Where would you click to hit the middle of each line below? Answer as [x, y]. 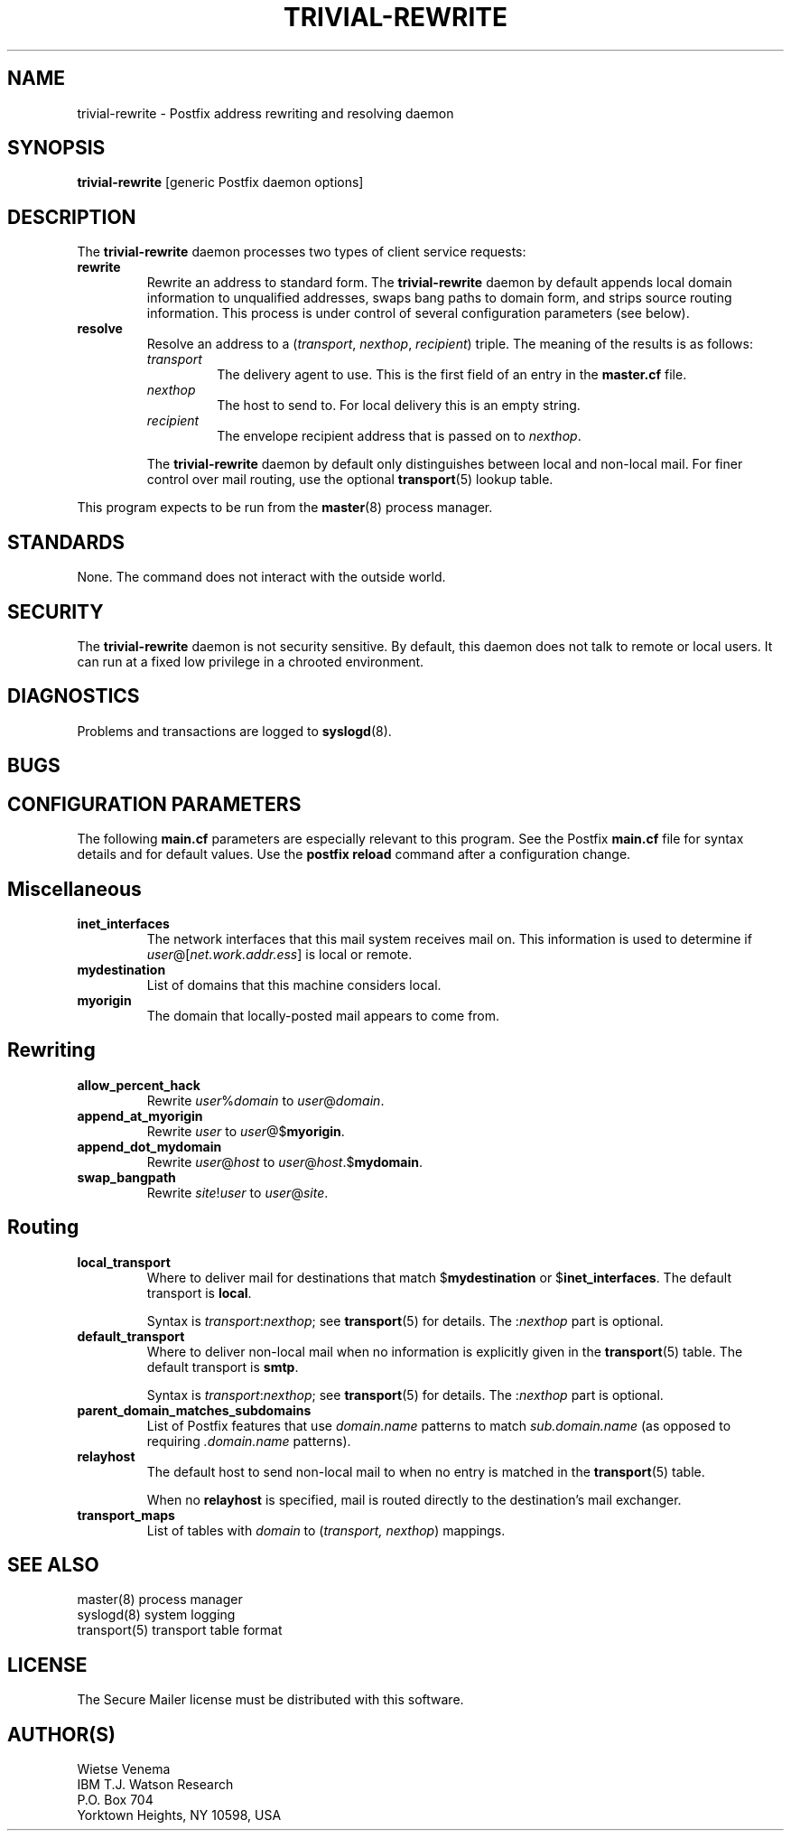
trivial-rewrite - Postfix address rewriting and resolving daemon [265, 113]
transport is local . [199, 1292]
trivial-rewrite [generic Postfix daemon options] [220, 182]
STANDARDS [66, 542]
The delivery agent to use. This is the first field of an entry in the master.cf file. [452, 375]
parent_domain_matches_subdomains [194, 1410]
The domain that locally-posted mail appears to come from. [323, 1015]
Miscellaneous [74, 889]
